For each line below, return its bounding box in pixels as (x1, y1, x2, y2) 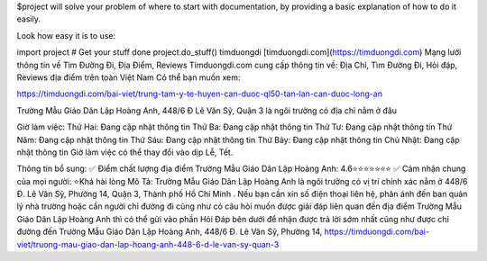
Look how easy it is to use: (16, 30, 116, 40)
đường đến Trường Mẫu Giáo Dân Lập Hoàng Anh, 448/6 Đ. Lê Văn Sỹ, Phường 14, (16, 226, 323, 238)
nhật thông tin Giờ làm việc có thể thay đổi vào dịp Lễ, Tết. (16, 147, 234, 157)
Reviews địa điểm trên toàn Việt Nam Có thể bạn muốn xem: (16, 72, 241, 83)
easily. (16, 13, 41, 24)
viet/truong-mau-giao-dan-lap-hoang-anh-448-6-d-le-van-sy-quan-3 (16, 238, 280, 249)
